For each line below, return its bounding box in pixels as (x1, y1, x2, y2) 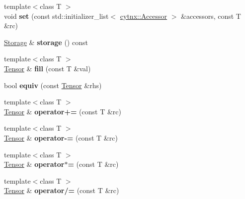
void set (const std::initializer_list (4, 10, 109, 21)
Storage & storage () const (4, 37, 88, 47)
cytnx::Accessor (120, 10, 167, 21)
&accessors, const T (181, 10, 241, 21)
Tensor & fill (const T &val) (4, 63, 91, 73)
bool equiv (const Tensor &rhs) (4, 80, 102, 90)
